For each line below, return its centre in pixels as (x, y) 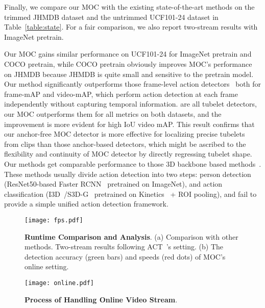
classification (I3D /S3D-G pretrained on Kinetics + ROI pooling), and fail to (130, 194)
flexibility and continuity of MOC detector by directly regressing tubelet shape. (128, 154)
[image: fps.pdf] (54, 220)
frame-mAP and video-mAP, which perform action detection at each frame (121, 94)
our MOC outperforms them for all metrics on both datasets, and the (113, 113)
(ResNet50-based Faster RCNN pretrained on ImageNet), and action (113, 184)
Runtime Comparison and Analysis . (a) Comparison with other (131, 236)
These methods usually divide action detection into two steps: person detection (128, 174)
